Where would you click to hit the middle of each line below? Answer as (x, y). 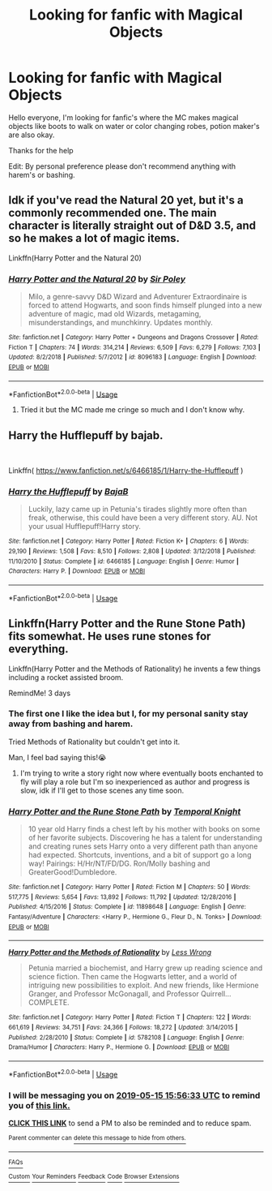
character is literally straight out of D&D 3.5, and (132, 226)
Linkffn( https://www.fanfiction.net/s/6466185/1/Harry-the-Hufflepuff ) (126, 471)
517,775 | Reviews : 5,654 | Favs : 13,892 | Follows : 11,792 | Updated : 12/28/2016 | (122, 897)
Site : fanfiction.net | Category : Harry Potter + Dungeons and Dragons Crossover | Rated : (134, 338)
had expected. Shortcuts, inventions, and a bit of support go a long (140, 855)
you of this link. (39, 1105)
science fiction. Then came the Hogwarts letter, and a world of (132, 977)
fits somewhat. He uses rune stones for (110, 636)
